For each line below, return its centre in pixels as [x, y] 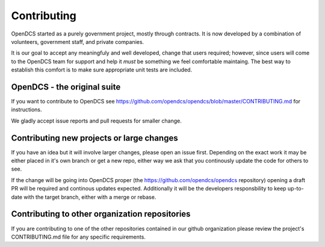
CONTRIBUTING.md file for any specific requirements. [78, 237]
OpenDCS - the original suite [66, 87]
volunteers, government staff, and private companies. [78, 41]
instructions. [26, 110]
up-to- [296, 189]
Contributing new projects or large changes [94, 138]
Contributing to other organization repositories [101, 214]
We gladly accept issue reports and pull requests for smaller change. [96, 121]
